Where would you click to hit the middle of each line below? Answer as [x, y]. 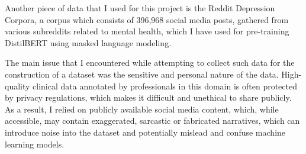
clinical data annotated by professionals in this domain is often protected [165, 86]
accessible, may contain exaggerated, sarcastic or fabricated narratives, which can [152, 121]
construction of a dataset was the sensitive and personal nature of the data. [142, 74]
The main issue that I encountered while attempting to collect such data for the [150, 62]
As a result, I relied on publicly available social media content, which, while [142, 109]
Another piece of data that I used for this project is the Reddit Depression [140, 8]
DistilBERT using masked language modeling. [88, 42]
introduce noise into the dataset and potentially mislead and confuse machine [145, 132]
